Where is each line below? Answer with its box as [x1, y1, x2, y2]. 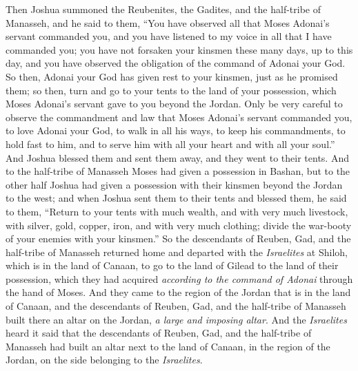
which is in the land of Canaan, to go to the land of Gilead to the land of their [6, 258, 339, 273]
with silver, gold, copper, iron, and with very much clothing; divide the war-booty [6, 218, 352, 232]
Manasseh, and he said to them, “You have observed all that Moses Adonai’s [6, 15, 330, 30]
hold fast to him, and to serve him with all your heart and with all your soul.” [6, 136, 335, 151]
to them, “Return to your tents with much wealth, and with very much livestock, [6, 204, 348, 218]
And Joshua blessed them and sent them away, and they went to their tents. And [6, 150, 349, 165]
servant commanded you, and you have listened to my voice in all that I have [6, 29, 332, 43]
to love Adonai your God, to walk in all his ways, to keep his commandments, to [6, 123, 346, 138]
